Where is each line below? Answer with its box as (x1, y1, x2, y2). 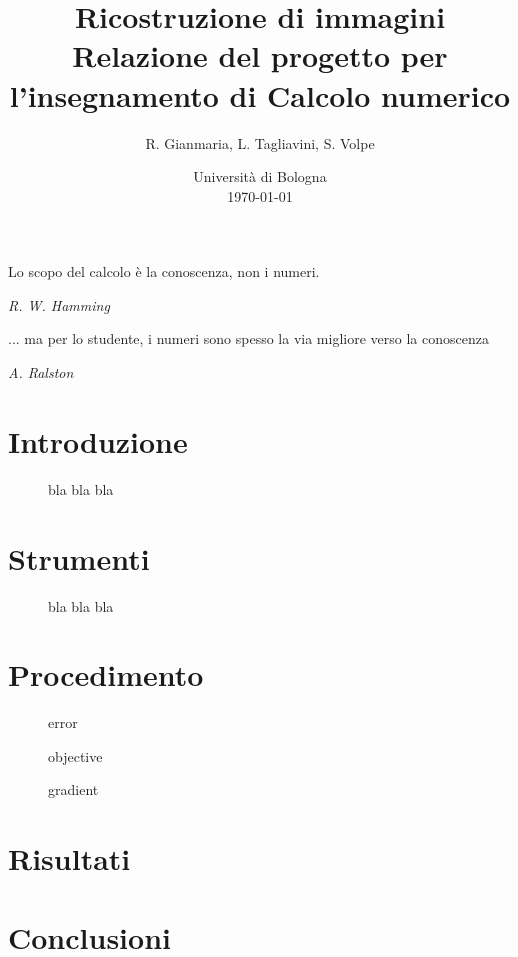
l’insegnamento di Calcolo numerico (9, 74, 511, 115)
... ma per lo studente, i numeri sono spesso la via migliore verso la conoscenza (8, 328, 489, 349)
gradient (48, 779, 99, 800)
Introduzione (8, 420, 188, 461)
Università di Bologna (193, 166, 327, 187)
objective (48, 745, 103, 766)
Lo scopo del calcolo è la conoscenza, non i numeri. (8, 261, 320, 282)
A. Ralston (8, 362, 74, 383)
